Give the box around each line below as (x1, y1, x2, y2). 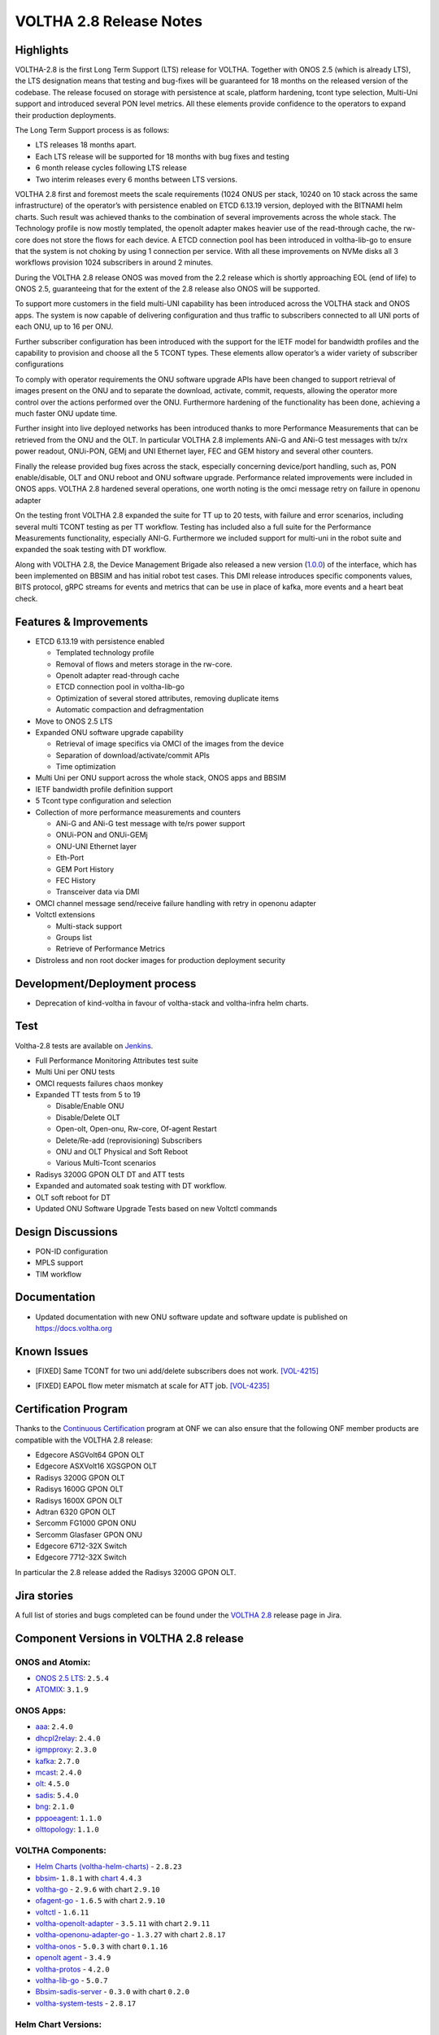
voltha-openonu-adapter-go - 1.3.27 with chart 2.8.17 (35, 1930, 226, 1940)
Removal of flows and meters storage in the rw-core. (55, 659, 233, 669)
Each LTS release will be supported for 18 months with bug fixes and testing (35, 151, 289, 161)
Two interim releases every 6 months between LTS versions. (35, 174, 237, 184)
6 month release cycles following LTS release (35, 163, 187, 173)
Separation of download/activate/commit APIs (55, 750, 211, 760)
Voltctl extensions (35, 910, 95, 920)
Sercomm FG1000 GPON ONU (35, 1518, 137, 1528)
